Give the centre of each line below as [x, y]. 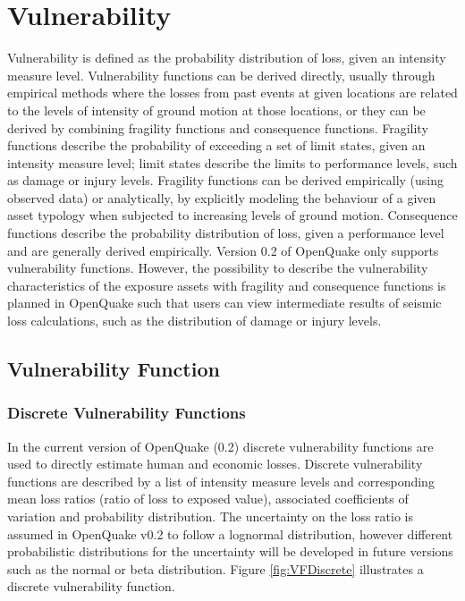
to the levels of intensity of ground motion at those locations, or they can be [216, 110]
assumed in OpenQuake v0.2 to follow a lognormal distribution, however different [230, 533]
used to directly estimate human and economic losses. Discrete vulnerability [215, 464]
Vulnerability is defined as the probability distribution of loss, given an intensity [227, 58]
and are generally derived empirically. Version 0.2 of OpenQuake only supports [223, 250]
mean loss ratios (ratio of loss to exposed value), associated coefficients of [208, 499]
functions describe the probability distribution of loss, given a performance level [226, 233]
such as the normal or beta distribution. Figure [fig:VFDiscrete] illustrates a [216, 568]
